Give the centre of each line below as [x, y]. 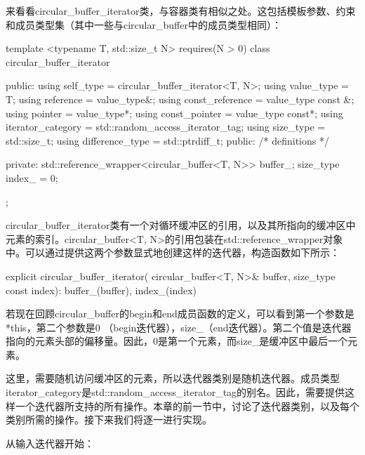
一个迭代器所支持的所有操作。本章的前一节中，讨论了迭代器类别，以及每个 [187, 405]
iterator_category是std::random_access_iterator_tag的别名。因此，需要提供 [175, 392]
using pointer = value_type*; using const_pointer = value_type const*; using [174, 113]
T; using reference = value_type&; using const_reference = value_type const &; [180, 99]
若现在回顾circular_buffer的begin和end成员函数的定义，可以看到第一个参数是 [180, 314]
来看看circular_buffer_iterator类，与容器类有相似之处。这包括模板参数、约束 [181, 11]
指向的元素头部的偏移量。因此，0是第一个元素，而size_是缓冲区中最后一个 [177, 341]
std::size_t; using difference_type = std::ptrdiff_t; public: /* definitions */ [167, 140]
